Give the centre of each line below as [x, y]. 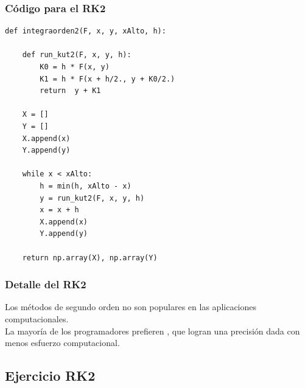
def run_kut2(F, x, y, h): [77, 55]
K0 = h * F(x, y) [75, 67]
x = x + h [59, 210]
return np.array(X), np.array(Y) [90, 258]
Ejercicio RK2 [50, 376]
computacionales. [37, 318]
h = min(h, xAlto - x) [86, 186]
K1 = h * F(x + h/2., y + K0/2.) [107, 79]
